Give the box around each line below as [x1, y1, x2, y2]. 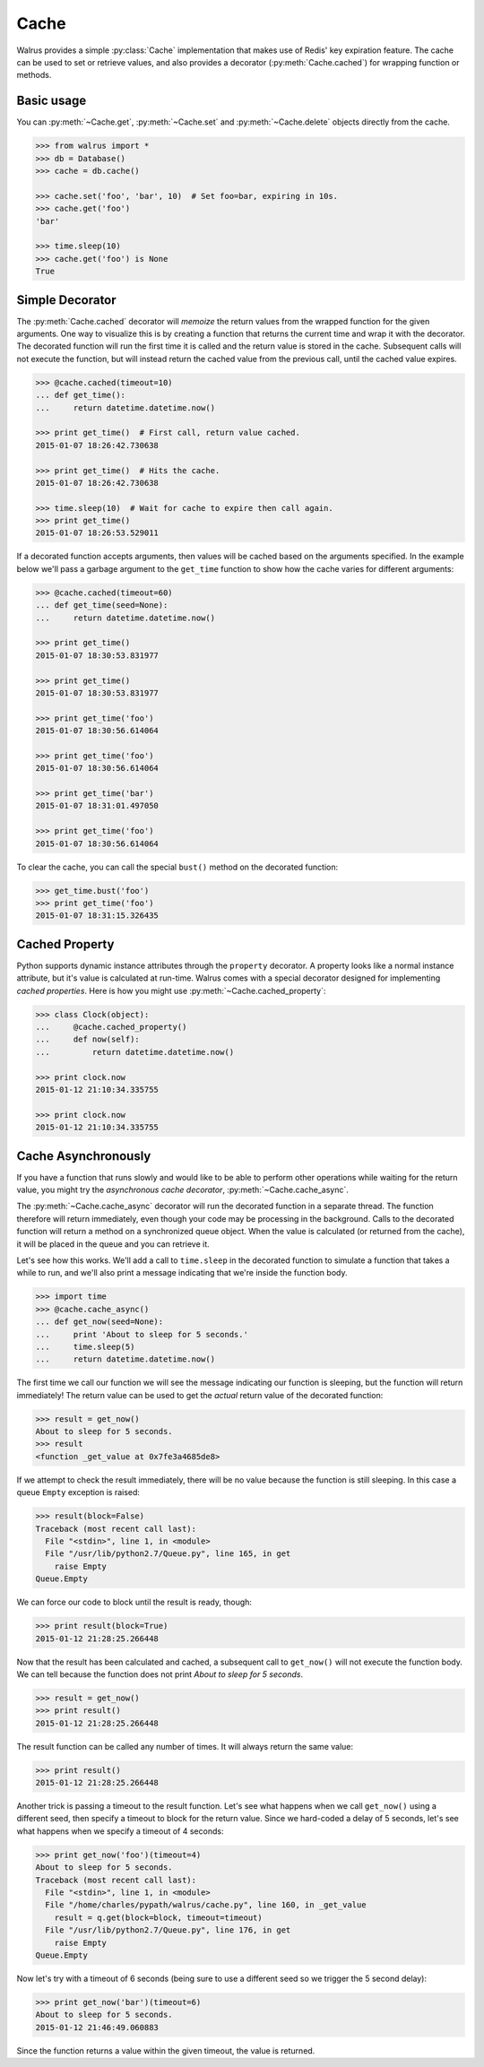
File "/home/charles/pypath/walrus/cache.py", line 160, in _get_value [45, 1900, 367, 1910]
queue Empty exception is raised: [16, 1487, 141, 1498]
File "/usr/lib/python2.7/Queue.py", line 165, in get [45, 1549, 291, 1559]
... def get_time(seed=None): [35, 601, 169, 610]
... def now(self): [35, 1034, 141, 1044]
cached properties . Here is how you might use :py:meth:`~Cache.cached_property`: [16, 985, 326, 996]
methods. [16, 70, 52, 81]
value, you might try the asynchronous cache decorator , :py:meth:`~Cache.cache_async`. [16, 1184, 350, 1196]
